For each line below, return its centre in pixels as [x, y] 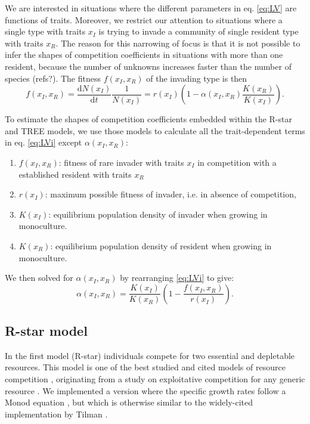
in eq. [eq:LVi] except [44, 142]
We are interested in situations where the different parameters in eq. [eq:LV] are [151, 8]
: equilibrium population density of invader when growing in [158, 214]
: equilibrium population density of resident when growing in [161, 245]
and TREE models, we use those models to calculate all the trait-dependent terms [155, 130]
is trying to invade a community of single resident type [199, 31]
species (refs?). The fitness [53, 78]
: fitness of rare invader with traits [121, 162]
